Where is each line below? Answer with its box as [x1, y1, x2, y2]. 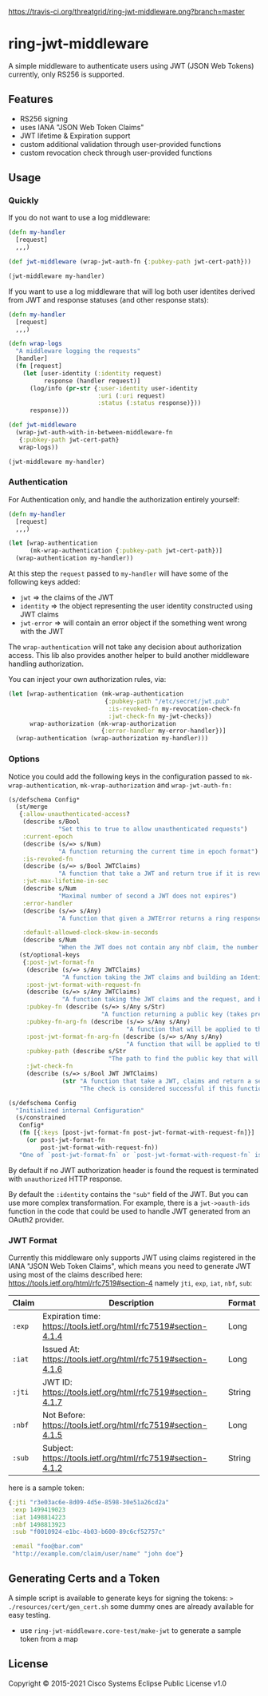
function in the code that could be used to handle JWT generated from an [8, 1206, 251, 1216]
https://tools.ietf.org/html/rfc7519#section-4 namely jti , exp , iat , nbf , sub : [8, 1278, 253, 1288]
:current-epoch [22, 832, 73, 841]
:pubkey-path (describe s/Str [26, 1048, 127, 1056]
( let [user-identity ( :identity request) [22, 369, 162, 378]
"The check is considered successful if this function [79, 1084, 266, 1092]
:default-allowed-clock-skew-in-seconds [22, 929, 159, 937]
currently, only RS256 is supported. [8, 69, 125, 79]
